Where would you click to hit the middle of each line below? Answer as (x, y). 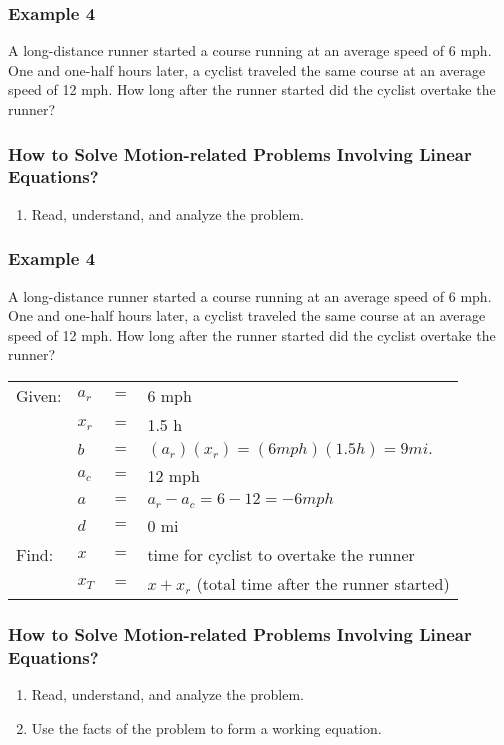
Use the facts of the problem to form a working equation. (206, 727)
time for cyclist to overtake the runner (281, 554)
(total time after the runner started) (323, 583)
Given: (39, 395)
